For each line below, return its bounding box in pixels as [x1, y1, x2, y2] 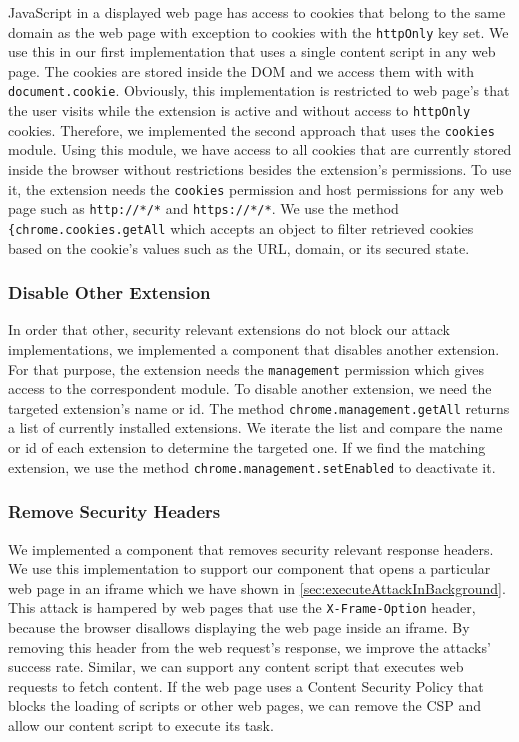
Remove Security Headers [8, 499, 221, 524]
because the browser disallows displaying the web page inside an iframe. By [8, 616, 470, 637]
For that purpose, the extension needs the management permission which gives [8, 358, 485, 379]
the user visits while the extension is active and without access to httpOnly [8, 100, 471, 121]
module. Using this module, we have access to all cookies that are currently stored [8, 139, 512, 160]
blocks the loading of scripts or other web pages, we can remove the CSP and [8, 695, 482, 716]
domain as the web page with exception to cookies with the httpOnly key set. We [8, 21, 509, 42]
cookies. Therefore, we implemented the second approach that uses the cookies [8, 119, 495, 140]
